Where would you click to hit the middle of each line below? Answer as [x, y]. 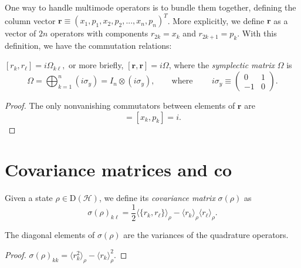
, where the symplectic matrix [222, 65]
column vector [30, 20]
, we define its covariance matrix [157, 198]
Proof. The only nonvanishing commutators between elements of [120, 105]
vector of [21, 33]
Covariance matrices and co [119, 170]
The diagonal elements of [50, 235]
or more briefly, [96, 65]
